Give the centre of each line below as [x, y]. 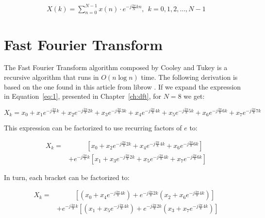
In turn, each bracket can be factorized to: [67, 177]
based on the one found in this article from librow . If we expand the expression [123, 86]
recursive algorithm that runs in [51, 77]
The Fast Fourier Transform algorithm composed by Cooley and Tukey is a [116, 67]
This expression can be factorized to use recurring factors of [93, 128]
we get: [194, 96]
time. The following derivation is [189, 77]
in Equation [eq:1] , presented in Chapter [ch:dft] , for [83, 96]
